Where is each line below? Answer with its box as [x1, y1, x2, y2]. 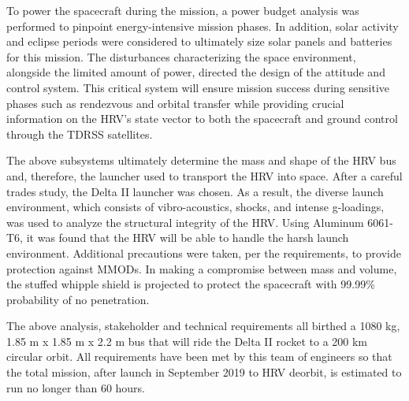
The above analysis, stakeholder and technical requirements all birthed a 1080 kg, [6, 317, 400, 334]
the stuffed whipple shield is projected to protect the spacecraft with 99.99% [6, 276, 375, 292]
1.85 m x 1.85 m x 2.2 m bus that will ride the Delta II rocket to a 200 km [6, 332, 368, 349]
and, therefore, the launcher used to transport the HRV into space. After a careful [6, 167, 403, 184]
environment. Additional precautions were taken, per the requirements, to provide [6, 244, 401, 261]
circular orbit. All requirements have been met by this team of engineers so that [6, 348, 392, 365]
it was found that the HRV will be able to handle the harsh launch [26, 229, 349, 246]
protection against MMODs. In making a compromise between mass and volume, [6, 260, 397, 277]
